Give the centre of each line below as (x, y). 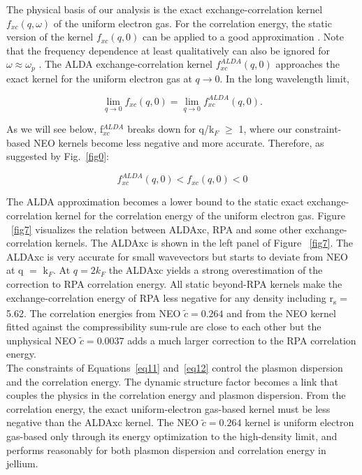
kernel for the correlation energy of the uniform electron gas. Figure (200, 215)
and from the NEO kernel (281, 313)
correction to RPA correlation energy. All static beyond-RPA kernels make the (174, 283)
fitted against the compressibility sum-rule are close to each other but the (164, 327)
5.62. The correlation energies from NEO (94, 313)
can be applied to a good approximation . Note (243, 37)
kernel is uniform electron (299, 422)
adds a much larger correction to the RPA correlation (242, 340)
